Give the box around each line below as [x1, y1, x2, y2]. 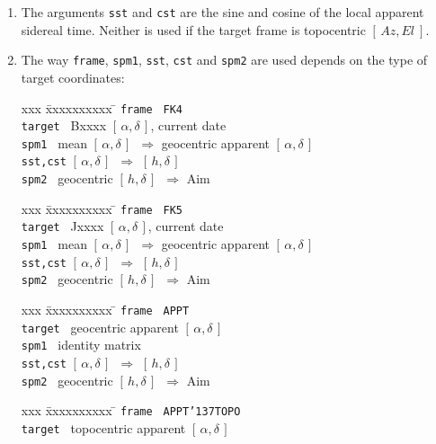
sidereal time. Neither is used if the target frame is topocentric [21, 20, 366, 39]
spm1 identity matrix [21, 335, 141, 354]
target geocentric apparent [21, 317, 179, 336]
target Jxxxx [21, 217, 104, 235]
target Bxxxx [21, 116, 107, 135]
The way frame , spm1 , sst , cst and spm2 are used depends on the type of [21, 50, 428, 69]
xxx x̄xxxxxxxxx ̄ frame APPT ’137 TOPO [21, 401, 241, 420]
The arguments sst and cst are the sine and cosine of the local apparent [21, 3, 424, 21]
